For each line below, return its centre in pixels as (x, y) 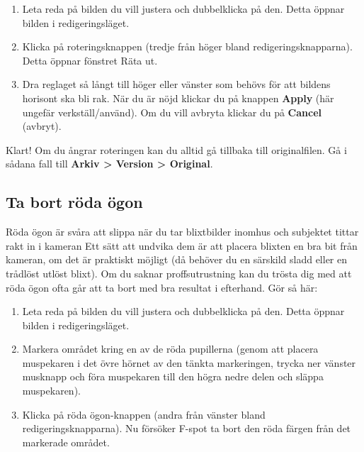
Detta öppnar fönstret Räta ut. (90, 60)
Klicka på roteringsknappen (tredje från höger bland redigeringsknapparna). (187, 46)
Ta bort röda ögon (74, 202)
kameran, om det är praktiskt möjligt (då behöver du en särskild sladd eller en (177, 259)
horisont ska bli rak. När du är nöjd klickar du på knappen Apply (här (178, 98)
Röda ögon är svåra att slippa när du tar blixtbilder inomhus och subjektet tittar (182, 232)
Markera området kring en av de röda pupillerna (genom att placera (170, 349)
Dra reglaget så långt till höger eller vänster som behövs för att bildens (176, 84)
